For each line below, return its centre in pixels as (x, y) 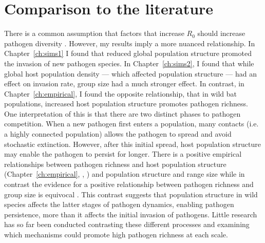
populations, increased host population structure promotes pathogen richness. (126, 104)
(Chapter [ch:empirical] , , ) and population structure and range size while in (125, 174)
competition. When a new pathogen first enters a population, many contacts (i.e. (131, 124)
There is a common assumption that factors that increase (94, 33)
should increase (221, 33)
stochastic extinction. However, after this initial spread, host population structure (133, 144)
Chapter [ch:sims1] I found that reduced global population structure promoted (128, 53)
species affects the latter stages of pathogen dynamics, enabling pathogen (119, 204)
